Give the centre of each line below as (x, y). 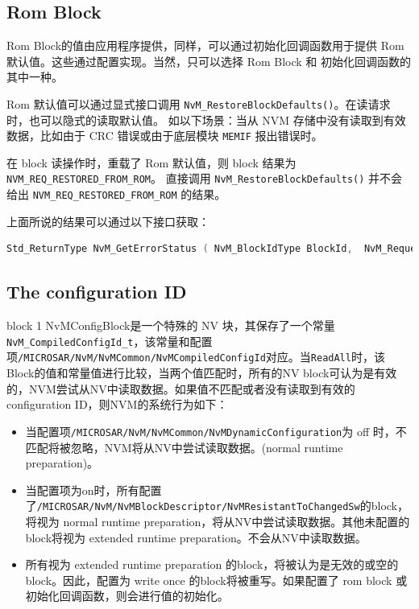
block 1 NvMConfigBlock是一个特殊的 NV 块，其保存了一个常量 (171, 325)
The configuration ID (97, 292)
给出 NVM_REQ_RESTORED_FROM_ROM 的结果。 (116, 194)
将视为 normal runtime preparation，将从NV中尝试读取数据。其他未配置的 (218, 521)
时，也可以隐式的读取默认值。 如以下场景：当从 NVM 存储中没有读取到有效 (206, 119)
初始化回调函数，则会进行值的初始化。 (127, 596)
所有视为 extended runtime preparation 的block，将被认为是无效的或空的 (212, 564)
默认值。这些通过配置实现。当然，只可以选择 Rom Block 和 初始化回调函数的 (209, 61)
